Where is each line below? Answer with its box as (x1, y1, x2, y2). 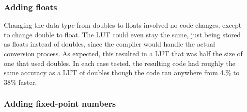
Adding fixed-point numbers (4, 97, 116, 110)
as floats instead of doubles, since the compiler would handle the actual (4, 39, 215, 49)
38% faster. (4, 77, 37, 87)
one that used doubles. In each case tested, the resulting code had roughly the (4, 58, 236, 68)
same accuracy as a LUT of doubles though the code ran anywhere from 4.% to (4, 67, 240, 78)
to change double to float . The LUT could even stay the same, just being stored (4, 29, 241, 39)
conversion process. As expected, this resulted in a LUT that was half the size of (4, 48, 243, 58)
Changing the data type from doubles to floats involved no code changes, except (4, 20, 242, 30)
